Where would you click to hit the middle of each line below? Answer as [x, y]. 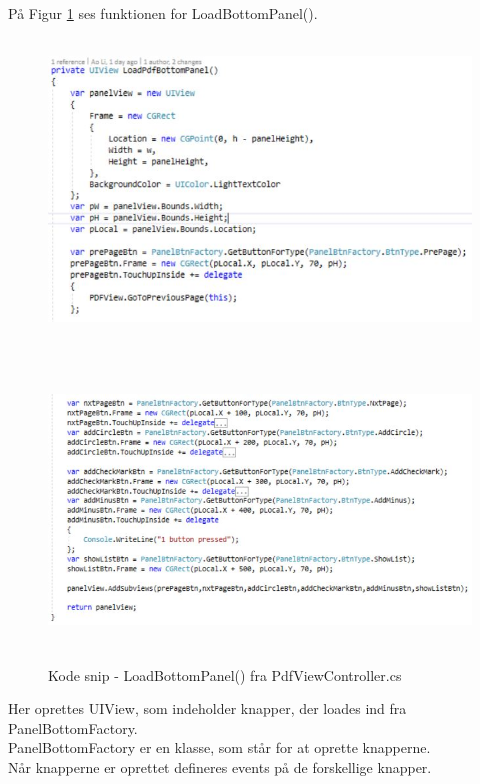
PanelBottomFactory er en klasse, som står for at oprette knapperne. [219, 747]
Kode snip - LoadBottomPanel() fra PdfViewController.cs [225, 674]
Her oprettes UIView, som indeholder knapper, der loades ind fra [207, 708]
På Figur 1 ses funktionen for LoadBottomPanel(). [163, 13]
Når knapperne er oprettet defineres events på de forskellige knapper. [220, 766]
